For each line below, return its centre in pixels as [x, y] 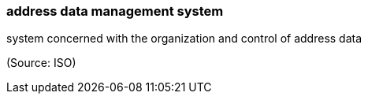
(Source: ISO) [41, 63]
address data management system [115, 11]
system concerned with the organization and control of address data [184, 39]
